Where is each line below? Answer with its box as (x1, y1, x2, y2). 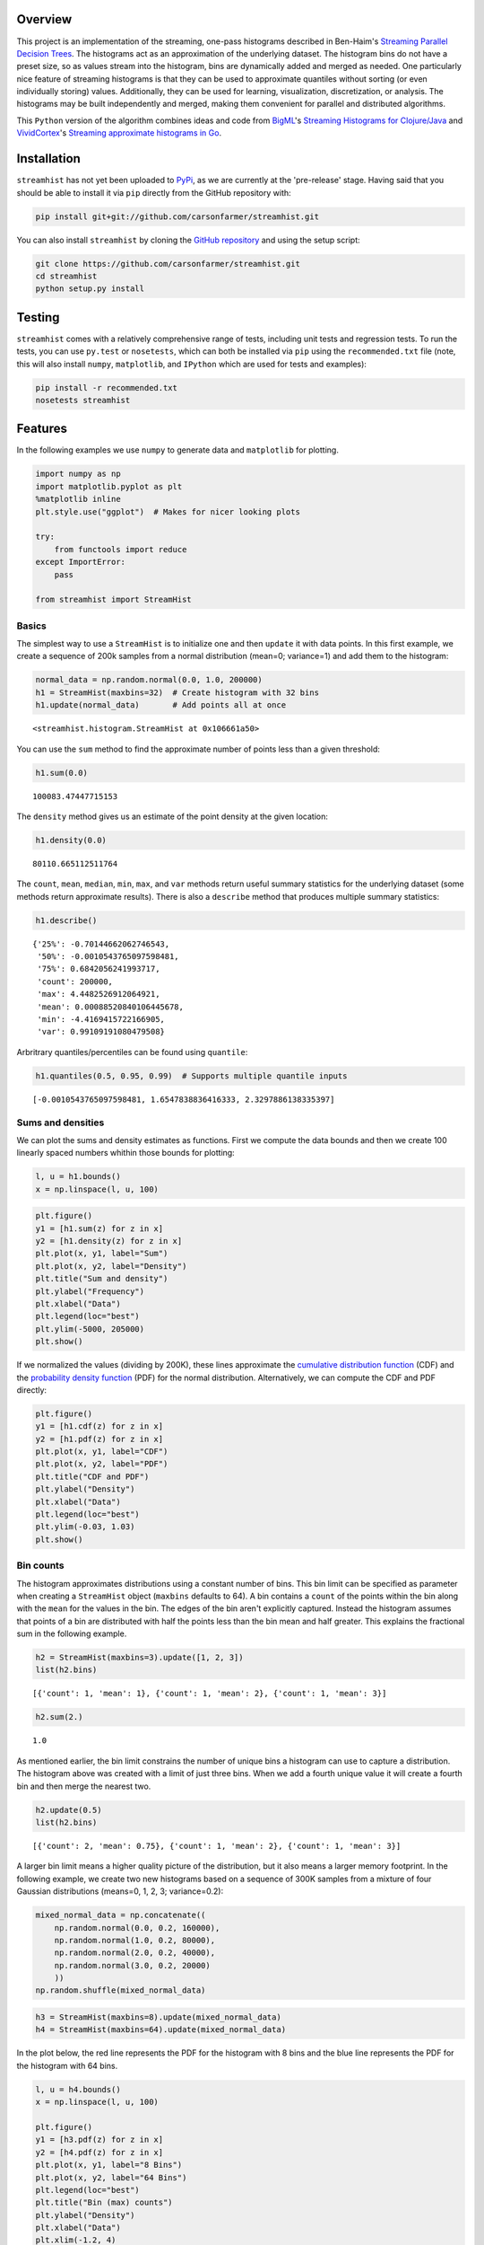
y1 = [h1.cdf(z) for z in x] (35, 1422, 164, 1431)
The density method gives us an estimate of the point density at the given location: (16, 811, 329, 822)
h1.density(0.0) (35, 835, 108, 845)
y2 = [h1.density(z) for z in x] (35, 1236, 183, 1246)
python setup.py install (35, 284, 145, 294)
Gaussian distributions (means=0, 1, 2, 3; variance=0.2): (16, 1886, 224, 1897)
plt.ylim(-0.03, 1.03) (35, 1522, 135, 1532)
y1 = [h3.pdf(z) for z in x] (35, 2135, 164, 2145)
